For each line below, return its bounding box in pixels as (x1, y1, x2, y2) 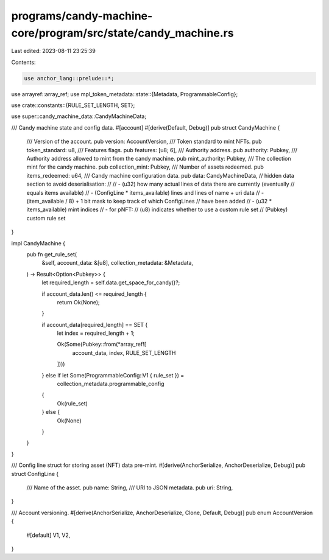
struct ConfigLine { (11, 470, 59, 477)
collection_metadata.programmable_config (57, 380, 164, 388)
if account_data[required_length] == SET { (41, 321, 148, 328)
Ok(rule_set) (57, 399, 88, 407)
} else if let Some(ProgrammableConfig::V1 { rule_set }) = (41, 371, 185, 379)
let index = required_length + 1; (57, 329, 135, 337)
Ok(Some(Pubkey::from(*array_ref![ (57, 341, 146, 348)
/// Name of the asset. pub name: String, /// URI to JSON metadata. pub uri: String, (26, 484, 233, 491)
